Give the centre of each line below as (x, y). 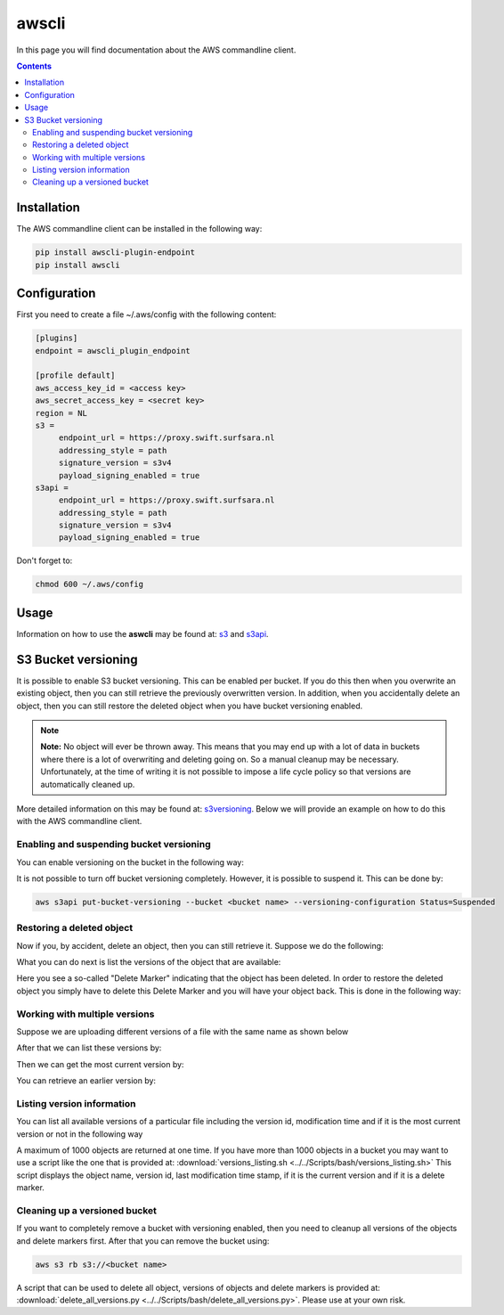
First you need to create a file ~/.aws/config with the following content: (146, 314)
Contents (34, 66)
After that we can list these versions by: (89, 1048)
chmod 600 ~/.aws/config (89, 584)
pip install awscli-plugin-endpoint (115, 253)
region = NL (61, 413)
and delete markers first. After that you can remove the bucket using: (143, 1241)
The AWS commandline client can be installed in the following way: (139, 229)
